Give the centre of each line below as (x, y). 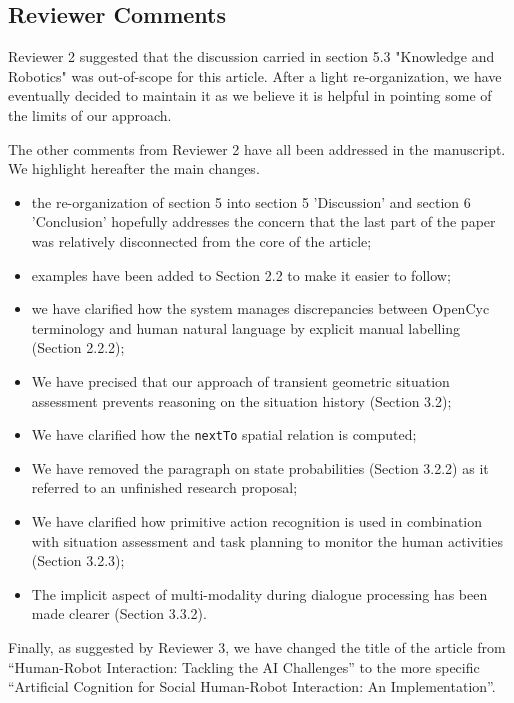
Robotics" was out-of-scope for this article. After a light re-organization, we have (255, 75)
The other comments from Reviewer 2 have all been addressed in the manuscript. (257, 148)
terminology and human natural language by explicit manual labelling (246, 327)
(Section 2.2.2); (78, 347)
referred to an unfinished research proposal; (164, 487)
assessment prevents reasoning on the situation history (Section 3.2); (241, 400)
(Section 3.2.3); (78, 560)
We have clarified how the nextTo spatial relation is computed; (224, 434)
